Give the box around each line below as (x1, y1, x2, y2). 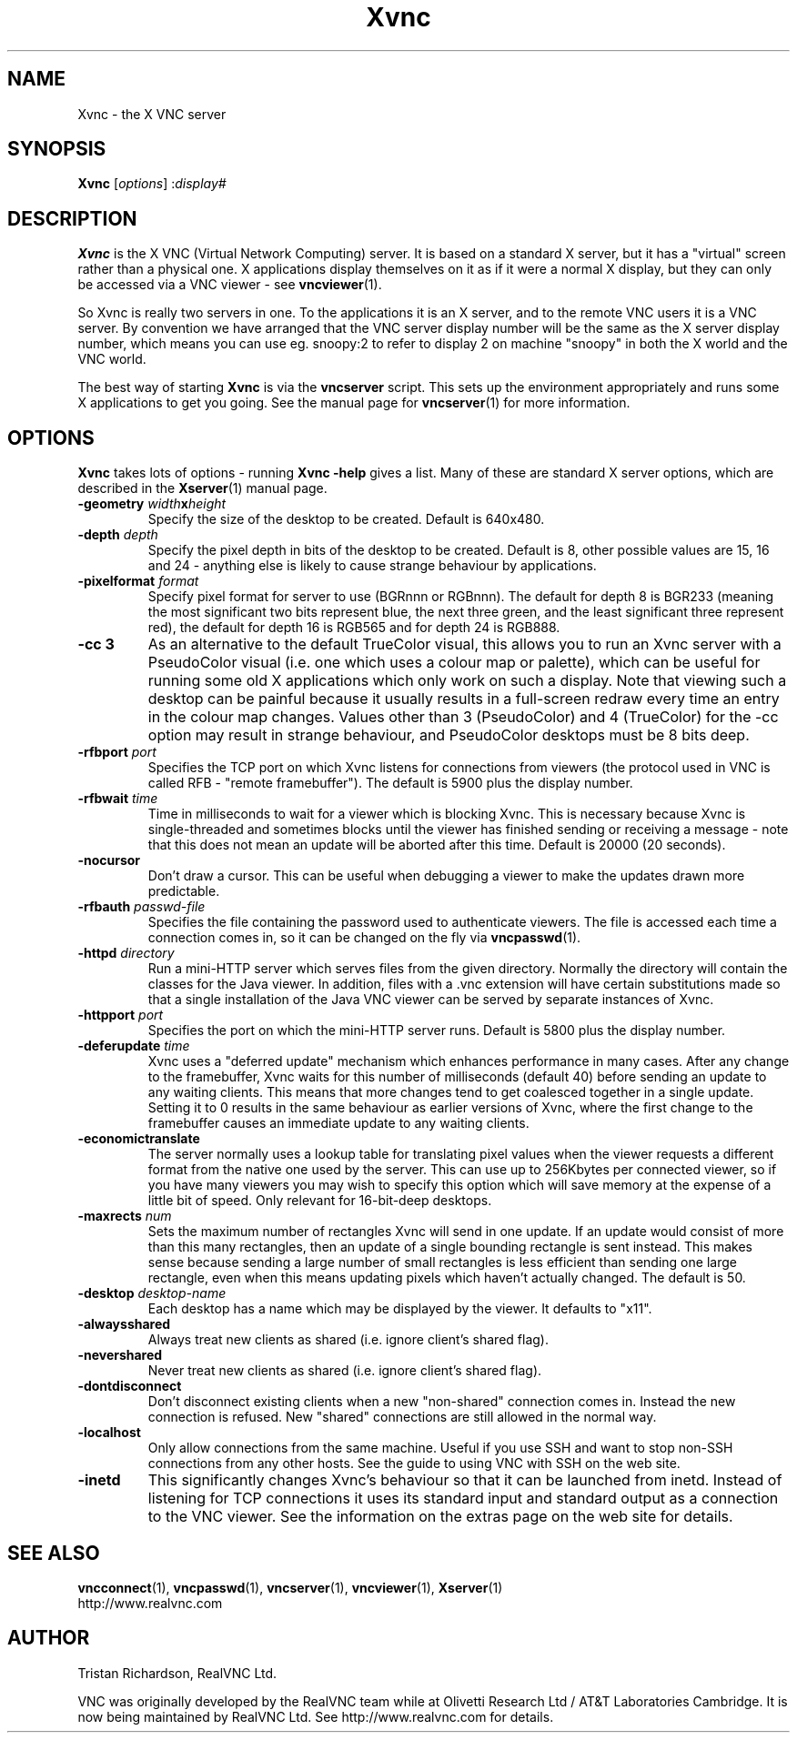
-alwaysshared (77, 1316, 171, 1333)
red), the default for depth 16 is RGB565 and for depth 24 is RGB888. (147, 619, 560, 636)
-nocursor (77, 852, 141, 869)
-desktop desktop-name (77, 1285, 227, 1302)
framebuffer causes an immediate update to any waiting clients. (147, 1115, 530, 1132)
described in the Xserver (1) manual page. (77, 480, 328, 497)
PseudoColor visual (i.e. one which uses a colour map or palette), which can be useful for (147, 653, 761, 672)
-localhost (77, 1424, 141, 1441)
